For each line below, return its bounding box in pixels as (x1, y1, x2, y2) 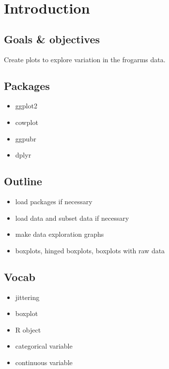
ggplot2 (15, 101, 37, 111)
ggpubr (15, 133, 36, 143)
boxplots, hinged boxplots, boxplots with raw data (15, 245, 165, 255)
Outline (4, 174, 42, 189)
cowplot (15, 117, 38, 127)
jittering (15, 292, 40, 302)
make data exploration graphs (15, 229, 104, 239)
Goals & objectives (4, 31, 100, 46)
